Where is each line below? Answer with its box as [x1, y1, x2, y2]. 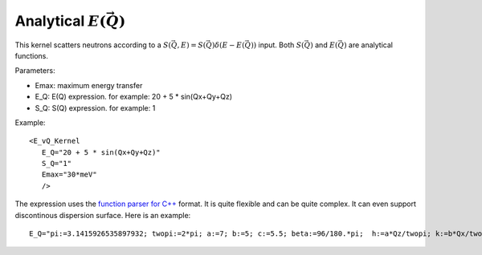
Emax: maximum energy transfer [35, 80, 143, 90]
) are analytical [343, 40, 394, 50]
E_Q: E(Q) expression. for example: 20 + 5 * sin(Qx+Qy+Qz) [35, 92, 233, 102]
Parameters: [14, 66, 55, 75]
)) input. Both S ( [250, 40, 304, 50]
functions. [14, 51, 48, 60]
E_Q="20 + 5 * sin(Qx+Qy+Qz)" [41, 148, 161, 156]
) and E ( [310, 40, 338, 50]
